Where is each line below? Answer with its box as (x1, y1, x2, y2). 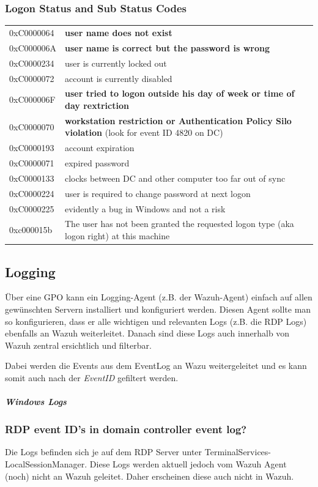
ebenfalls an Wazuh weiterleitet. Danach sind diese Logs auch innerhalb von (5, 327, 290, 340)
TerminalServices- (204, 445, 271, 458)
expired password (65, 157, 130, 169)
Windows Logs (5, 395, 67, 408)
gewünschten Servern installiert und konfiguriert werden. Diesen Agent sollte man (5, 302, 311, 315)
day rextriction (65, 99, 129, 111)
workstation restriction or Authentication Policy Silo (65, 114, 292, 127)
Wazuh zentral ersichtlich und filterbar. (5, 338, 152, 351)
